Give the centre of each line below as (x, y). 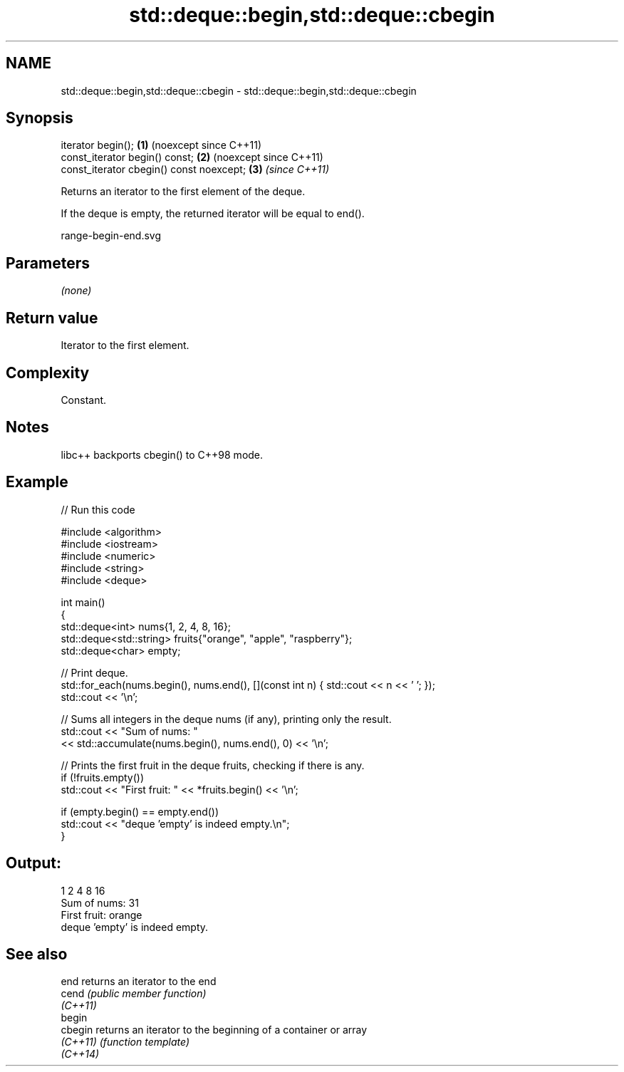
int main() (83, 602)
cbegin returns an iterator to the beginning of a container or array (214, 1030)
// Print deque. (94, 672)
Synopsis (40, 118)
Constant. (84, 400)
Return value (52, 318)
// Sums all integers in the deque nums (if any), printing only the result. (226, 719)
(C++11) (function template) (125, 1042)
